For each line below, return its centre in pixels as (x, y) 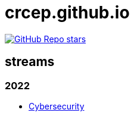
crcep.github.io (67, 12)
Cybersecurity (57, 106)
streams (30, 62)
